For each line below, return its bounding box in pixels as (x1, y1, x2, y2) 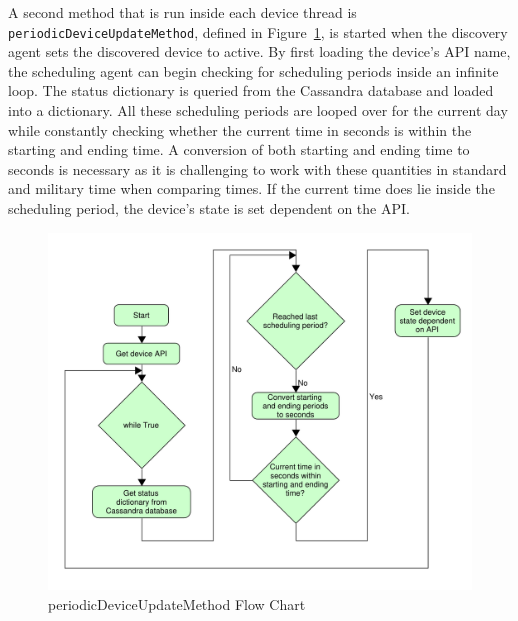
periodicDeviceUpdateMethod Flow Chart (48, 593, 306, 614)
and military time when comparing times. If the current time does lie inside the (8, 178, 495, 199)
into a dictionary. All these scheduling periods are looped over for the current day (8, 100, 508, 121)
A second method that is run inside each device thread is (8, 2, 357, 22)
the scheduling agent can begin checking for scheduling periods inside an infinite (8, 60, 499, 81)
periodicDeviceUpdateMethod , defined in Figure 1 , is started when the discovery (8, 21, 508, 42)
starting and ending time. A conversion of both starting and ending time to (8, 139, 470, 160)
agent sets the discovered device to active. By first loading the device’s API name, (8, 41, 511, 62)
